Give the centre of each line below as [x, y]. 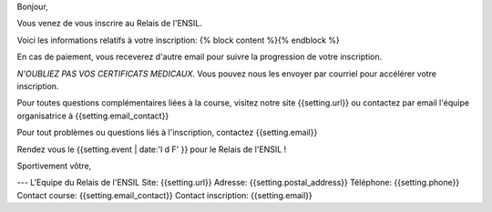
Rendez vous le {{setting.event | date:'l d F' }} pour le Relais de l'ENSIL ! [152, 149]
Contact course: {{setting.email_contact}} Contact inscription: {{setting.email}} [165, 195]
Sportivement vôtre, [54, 166]
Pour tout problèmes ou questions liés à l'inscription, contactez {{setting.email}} [167, 133]
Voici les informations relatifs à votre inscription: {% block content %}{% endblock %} [179, 40]
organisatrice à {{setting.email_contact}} [93, 116]
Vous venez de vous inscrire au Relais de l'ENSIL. [109, 24]
